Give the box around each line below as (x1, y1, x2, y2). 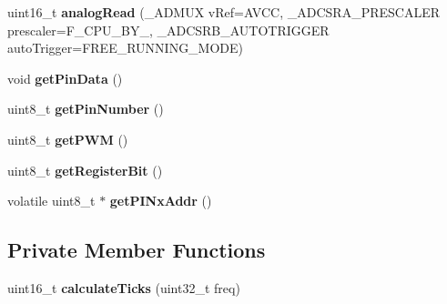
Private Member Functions (7, 236, 266, 264)
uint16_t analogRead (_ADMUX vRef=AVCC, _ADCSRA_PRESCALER (7, 3, 440, 21)
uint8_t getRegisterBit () (7, 160, 163, 179)
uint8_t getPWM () (7, 129, 128, 148)
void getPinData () (7, 68, 123, 87)
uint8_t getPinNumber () (7, 99, 164, 118)
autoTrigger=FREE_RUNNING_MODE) (7, 38, 244, 57)
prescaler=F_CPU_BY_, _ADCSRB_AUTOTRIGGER (7, 20, 330, 39)
